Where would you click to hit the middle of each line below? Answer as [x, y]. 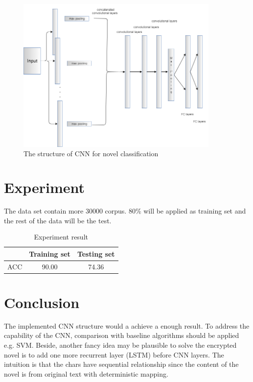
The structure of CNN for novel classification [91, 154]
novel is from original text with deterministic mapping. [86, 373]
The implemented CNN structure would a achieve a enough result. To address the [127, 325]
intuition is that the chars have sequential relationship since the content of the [121, 364]
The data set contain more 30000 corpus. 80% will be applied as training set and [125, 210]
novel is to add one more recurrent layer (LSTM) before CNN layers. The [114, 354]
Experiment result [61, 237]
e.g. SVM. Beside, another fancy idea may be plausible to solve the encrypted [120, 345]
